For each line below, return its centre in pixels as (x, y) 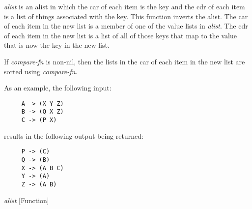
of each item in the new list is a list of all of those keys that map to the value (120, 35)
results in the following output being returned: (74, 135)
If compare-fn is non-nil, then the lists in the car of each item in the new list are (125, 61)
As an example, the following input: (58, 88)
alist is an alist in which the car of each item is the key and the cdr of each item (125, 6)
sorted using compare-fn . (41, 71)
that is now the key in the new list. (57, 45)
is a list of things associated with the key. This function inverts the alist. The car (126, 16)
